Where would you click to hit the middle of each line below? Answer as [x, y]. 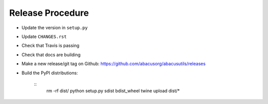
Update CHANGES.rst [44, 36]
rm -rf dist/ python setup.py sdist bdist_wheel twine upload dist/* [113, 91]
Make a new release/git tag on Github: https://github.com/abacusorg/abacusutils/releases [114, 64]
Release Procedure [49, 13]
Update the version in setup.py [55, 28]
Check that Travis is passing [50, 46]
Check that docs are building [51, 55]
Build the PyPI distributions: [50, 73]
